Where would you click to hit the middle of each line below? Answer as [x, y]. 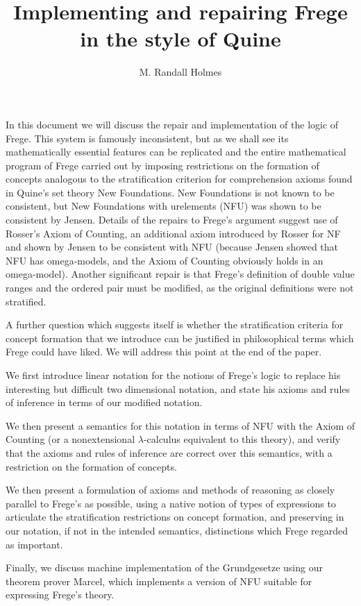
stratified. [26, 301]
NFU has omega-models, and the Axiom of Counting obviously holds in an [165, 260]
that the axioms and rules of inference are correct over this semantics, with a [169, 452]
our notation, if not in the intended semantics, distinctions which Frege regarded [177, 530]
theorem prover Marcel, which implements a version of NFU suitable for [159, 581]
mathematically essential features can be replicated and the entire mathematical [176, 152]
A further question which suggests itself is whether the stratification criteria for [175, 325]
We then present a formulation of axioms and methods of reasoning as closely [170, 490]
